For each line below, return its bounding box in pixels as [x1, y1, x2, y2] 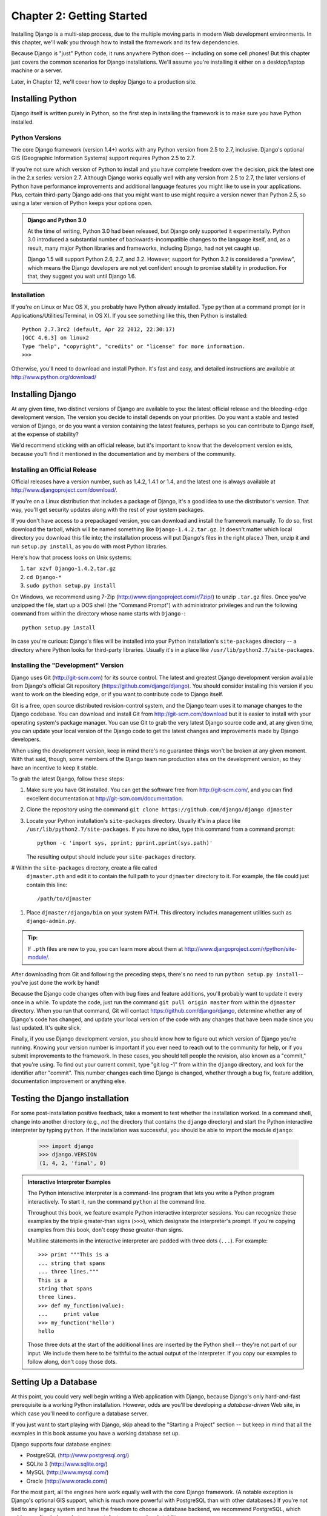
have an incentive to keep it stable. [11, 764, 98, 771]
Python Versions [11, 133, 62, 142]
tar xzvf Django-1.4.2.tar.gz [26, 565, 116, 572]
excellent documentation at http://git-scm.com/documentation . [26, 794, 183, 802]
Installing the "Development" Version [11, 661, 124, 669]
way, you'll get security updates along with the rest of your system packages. [11, 506, 205, 514]
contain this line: [26, 881, 68, 888]
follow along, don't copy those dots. [27, 1358, 117, 1366]
